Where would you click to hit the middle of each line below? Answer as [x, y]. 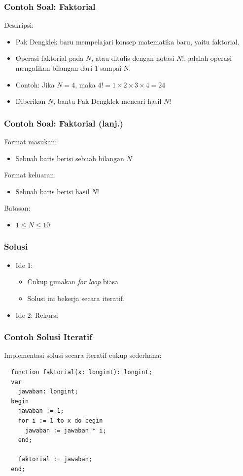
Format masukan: [31, 141]
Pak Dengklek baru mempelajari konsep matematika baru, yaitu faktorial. [127, 41]
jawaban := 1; [41, 411]
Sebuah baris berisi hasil [52, 191]
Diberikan [31, 101]
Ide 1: [24, 265]
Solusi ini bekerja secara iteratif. [76, 298]
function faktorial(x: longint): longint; [82, 372]
